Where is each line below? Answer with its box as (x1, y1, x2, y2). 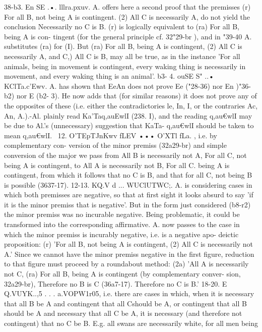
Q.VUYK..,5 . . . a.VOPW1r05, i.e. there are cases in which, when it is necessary (4, 288, 254, 299)
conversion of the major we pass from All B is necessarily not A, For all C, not (4, 149, 247, 160)
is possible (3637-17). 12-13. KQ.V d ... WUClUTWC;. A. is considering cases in (4, 179, 252, 190)
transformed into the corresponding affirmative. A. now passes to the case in (4, 219, 240, 230)
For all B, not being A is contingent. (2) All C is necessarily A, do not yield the (4, 11, 250, 22)
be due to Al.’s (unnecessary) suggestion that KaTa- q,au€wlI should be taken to (4, 120, 254, 131)
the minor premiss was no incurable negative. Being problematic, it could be (4, 209, 240, 219)
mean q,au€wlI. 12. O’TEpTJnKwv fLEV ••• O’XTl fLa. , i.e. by (4, 130, 217, 140)
